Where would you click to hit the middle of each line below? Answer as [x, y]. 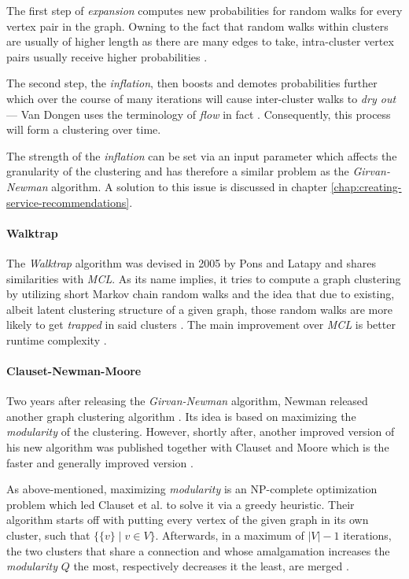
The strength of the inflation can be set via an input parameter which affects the [202, 155]
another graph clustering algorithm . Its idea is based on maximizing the [181, 416]
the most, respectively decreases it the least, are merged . [211, 566]
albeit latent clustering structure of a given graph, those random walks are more [199, 309]
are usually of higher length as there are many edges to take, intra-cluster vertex [200, 41]
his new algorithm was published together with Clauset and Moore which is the [198, 447]
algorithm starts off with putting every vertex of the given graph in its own [188, 520]
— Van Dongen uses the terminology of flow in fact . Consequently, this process [199, 114]
